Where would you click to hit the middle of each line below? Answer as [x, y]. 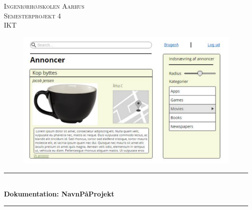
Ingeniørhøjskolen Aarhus [44, 6]
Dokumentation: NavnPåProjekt [59, 194]
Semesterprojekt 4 [32, 15]
